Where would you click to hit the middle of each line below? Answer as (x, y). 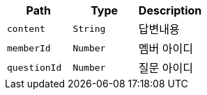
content (26, 28)
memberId (29, 48)
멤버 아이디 (166, 49)
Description (170, 10)
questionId (34, 67)
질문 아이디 (166, 68)
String (89, 28)
